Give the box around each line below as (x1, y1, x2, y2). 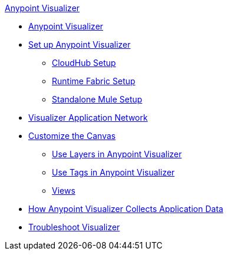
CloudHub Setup (52, 58, 116, 68)
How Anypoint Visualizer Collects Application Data (28, 204, 223, 214)
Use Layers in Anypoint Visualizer (52, 149, 182, 159)
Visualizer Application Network (28, 112, 148, 122)
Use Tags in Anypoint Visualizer (52, 167, 175, 177)
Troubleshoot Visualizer (28, 222, 120, 232)
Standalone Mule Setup (52, 94, 143, 104)
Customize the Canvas (28, 131, 116, 141)
